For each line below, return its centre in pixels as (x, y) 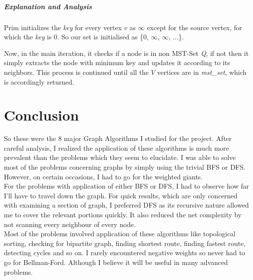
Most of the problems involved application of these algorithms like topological (120, 234)
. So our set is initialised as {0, (103, 37)
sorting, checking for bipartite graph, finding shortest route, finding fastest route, (125, 243)
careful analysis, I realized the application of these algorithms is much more (117, 148)
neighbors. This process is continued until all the (76, 72)
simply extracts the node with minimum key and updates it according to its (117, 62)
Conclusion (42, 115)
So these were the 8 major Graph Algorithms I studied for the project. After (118, 138)
